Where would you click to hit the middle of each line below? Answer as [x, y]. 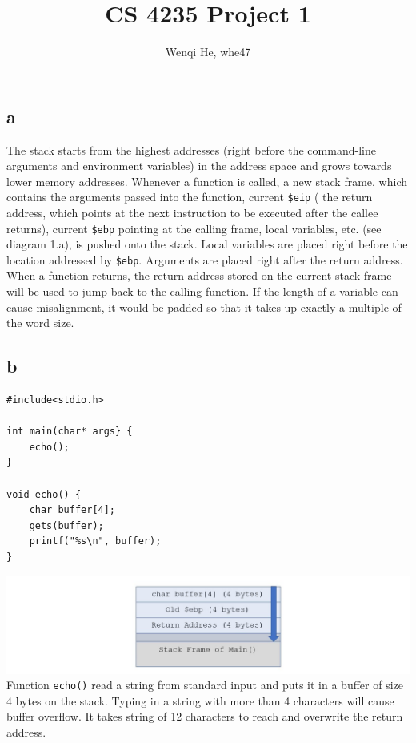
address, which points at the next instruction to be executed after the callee [192, 212]
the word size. [40, 323]
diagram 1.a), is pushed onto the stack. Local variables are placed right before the [207, 244]
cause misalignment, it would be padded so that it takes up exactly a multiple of [204, 307]
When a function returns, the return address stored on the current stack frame [199, 275]
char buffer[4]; [72, 510]
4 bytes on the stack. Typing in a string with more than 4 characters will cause [200, 700]
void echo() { [44, 494]
